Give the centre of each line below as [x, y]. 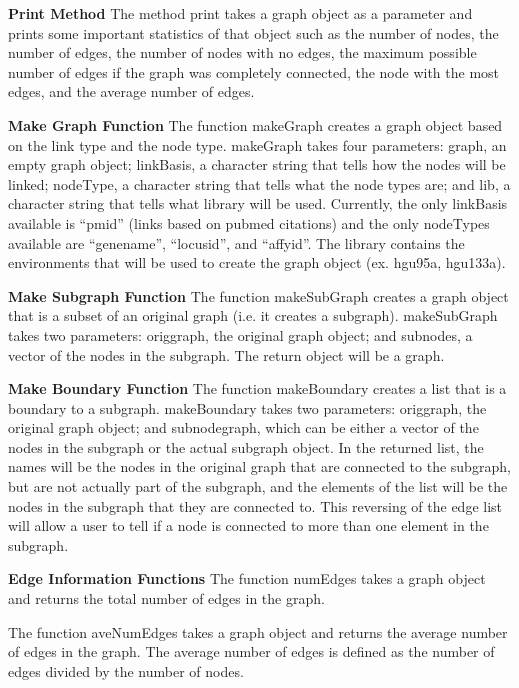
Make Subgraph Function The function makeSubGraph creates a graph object [258, 295]
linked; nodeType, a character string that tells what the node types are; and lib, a [259, 183]
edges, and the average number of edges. [131, 91]
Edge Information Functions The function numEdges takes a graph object [247, 578]
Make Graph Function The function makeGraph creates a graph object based [255, 124]
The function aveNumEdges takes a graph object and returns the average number [258, 631]
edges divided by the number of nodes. [126, 670]
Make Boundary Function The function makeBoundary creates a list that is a [257, 388]
